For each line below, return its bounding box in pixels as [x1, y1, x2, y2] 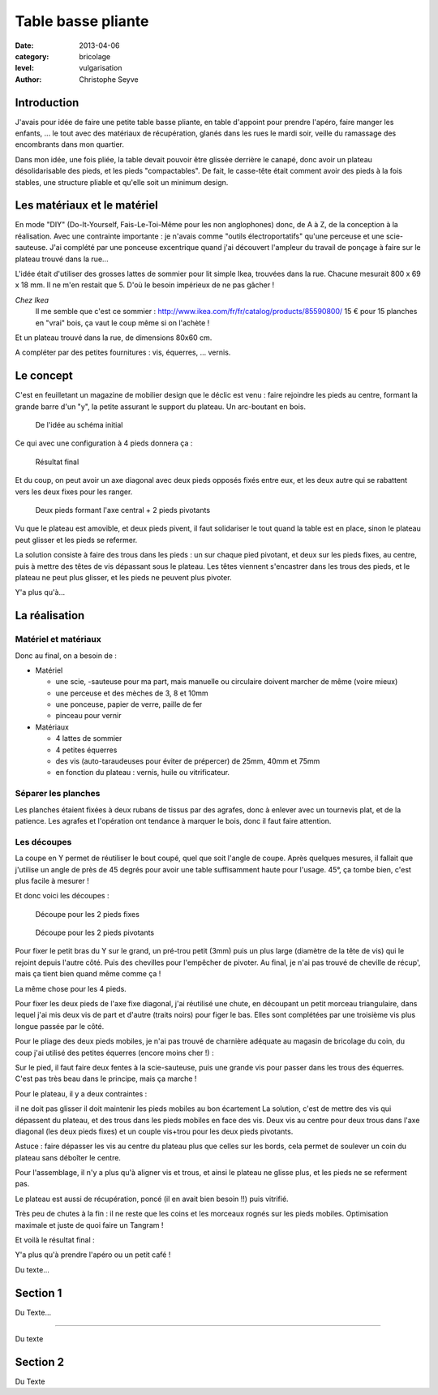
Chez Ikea [15, 295, 49, 304]
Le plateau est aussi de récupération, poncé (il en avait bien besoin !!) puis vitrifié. [15, 1194, 289, 1203]
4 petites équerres [55, 745, 118, 755]
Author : [15, 74, 42, 84]
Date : [15, 41, 34, 50]
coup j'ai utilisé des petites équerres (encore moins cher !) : [15, 1048, 214, 1057]
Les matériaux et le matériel [15, 199, 158, 213]
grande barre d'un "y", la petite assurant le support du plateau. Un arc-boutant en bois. [15, 402, 306, 411]
